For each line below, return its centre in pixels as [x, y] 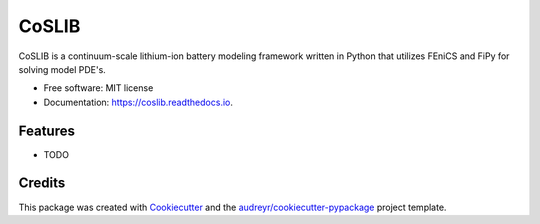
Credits [42, 183]
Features [46, 130]
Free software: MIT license [98, 88]
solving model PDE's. [62, 69]
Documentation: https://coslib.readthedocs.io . [138, 102]
